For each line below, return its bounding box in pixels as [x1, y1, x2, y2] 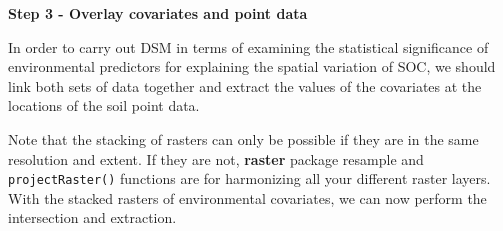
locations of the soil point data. [8, 95, 200, 116]
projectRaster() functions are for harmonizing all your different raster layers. [8, 168, 491, 189]
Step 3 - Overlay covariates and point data [8, 3, 308, 23]
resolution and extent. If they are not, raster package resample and [8, 148, 424, 169]
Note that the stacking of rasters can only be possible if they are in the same [8, 128, 479, 149]
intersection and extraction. [8, 207, 177, 228]
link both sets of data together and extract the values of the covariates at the [8, 75, 482, 96]
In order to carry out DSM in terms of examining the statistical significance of [8, 36, 489, 57]
